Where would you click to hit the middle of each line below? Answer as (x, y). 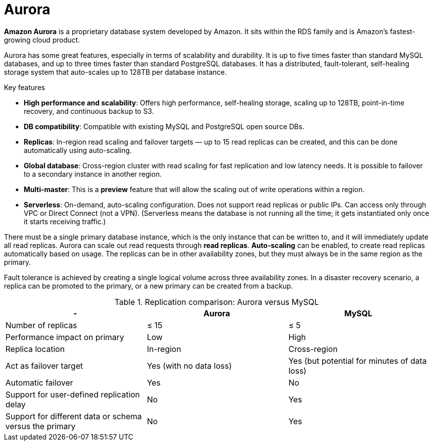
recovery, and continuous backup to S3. (89, 111)
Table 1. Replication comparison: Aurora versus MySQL (217, 302)
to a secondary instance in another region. (93, 174)
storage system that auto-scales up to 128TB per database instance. (115, 72)
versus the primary (41, 426)
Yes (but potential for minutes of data (358, 361)
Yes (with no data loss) (189, 366)
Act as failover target (44, 366)
